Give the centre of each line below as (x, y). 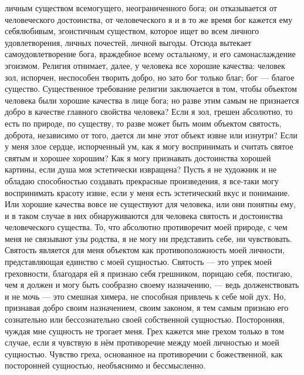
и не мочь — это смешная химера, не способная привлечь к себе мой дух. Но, (146, 296)
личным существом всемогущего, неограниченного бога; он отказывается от (141, 8)
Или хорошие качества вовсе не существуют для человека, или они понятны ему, (150, 204)
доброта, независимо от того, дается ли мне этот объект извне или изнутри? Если (151, 135)
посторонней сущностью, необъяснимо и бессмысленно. (105, 365)
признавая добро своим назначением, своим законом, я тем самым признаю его (147, 308)
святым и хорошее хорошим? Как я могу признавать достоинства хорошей (138, 157)
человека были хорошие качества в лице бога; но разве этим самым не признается (152, 100)
